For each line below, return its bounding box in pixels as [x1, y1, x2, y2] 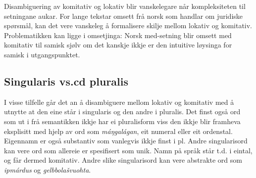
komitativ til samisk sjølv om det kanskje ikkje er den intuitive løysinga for [4, 40, 232, 50]
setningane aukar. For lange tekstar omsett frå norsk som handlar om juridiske [4, 10, 243, 21]
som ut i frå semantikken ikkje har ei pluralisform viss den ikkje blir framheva [4, 116, 241, 126]
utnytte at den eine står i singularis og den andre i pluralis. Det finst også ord [4, 106, 241, 117]
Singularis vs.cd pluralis [4, 73, 129, 89]
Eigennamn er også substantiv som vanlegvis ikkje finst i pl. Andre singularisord [4, 135, 248, 146]
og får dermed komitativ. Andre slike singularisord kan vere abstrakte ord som [4, 155, 242, 165]
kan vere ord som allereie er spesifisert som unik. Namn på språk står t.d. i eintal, [4, 145, 253, 155]
